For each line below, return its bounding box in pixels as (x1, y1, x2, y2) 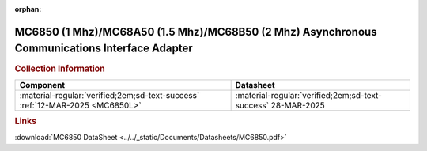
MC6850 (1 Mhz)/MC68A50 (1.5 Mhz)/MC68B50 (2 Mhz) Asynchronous (14, 25, 377, 39)
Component (19, 79, 66, 90)
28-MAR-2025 (270, 100, 326, 111)
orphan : (14, 5, 42, 13)
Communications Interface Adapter (14, 42, 193, 55)
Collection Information (14, 63, 106, 74)
